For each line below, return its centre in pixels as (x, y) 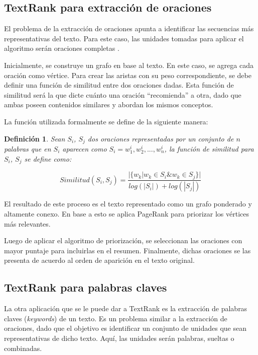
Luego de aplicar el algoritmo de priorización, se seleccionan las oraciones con (123, 240)
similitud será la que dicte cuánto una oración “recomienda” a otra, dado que (123, 94)
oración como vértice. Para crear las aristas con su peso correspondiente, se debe (128, 75)
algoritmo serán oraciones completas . (62, 48)
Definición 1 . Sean (35, 138)
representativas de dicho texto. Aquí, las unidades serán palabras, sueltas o (119, 338)
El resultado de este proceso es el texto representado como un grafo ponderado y (128, 204)
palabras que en (28, 149)
